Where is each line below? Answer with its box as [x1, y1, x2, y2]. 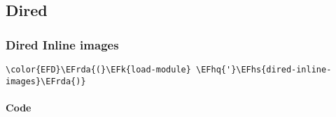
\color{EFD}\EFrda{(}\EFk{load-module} [6, 65, 191, 75]
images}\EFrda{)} [6, 76, 86, 86]
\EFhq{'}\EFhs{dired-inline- [196, 65, 332, 75]
